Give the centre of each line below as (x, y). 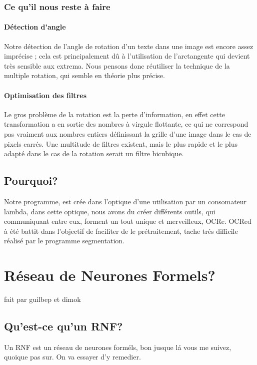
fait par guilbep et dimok (42, 299)
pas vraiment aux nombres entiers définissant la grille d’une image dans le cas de (128, 134)
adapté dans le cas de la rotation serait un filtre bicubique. (94, 153)
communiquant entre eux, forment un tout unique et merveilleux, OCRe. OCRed (128, 221)
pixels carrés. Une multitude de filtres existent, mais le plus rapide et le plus (121, 143)
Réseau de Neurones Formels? (110, 275)
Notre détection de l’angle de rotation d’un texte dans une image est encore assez (129, 46)
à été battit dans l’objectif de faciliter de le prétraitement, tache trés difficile (121, 231)
